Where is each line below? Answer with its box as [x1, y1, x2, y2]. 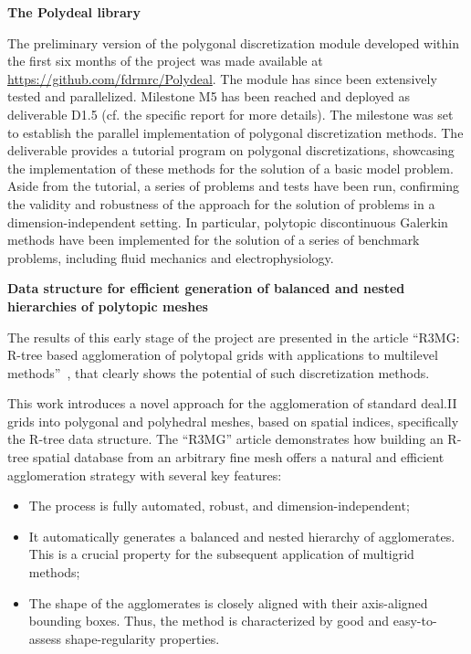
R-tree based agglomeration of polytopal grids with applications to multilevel [7, 345, 438, 364]
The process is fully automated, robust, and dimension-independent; [28, 496, 410, 515]
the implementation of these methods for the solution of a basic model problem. [7, 158, 454, 177]
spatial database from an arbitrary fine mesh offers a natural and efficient [33, 448, 445, 467]
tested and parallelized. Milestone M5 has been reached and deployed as [7, 87, 410, 106]
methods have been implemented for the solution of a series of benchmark [7, 230, 420, 249]
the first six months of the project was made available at [7, 51, 323, 70]
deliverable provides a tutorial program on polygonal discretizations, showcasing [7, 141, 455, 160]
